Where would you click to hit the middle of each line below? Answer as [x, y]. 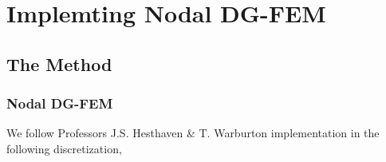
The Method [59, 63]
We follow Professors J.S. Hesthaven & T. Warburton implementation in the [193, 133]
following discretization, [64, 148]
